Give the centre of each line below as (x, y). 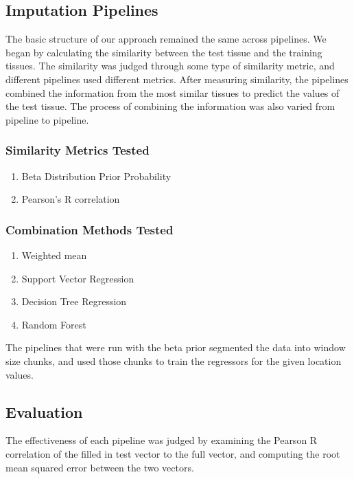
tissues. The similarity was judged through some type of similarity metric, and (170, 66)
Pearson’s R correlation (71, 199)
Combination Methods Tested (90, 229)
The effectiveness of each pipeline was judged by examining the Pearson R (162, 440)
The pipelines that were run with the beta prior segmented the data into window (176, 347)
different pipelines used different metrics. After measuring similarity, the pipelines (177, 79)
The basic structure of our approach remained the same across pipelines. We (166, 39)
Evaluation (44, 411)
